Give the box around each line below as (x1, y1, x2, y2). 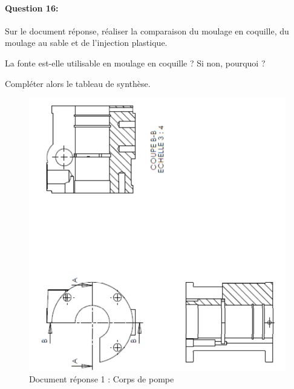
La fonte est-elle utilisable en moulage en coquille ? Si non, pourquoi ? (5, 56, 266, 69)
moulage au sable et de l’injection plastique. (5, 36, 168, 49)
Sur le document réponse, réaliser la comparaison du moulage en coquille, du (5, 24, 289, 37)
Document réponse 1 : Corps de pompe (29, 373, 174, 385)
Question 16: (5, 1, 59, 14)
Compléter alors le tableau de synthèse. (5, 77, 151, 89)
